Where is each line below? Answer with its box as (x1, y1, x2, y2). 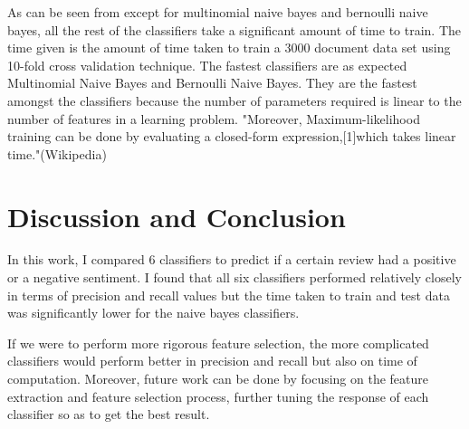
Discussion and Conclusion (7, 197, 346, 234)
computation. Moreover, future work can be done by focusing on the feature (7, 369, 429, 388)
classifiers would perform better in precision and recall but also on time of (7, 351, 417, 370)
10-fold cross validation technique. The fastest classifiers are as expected (7, 55, 407, 74)
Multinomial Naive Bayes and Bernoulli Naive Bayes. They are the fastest (7, 73, 417, 92)
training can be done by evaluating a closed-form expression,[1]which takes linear (7, 127, 456, 146)
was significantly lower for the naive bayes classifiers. (7, 303, 300, 322)
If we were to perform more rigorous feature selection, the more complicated (7, 333, 429, 352)
